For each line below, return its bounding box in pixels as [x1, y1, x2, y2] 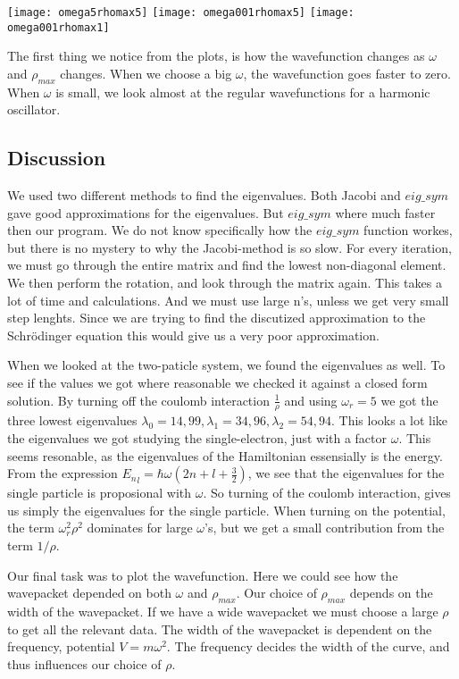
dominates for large [87, 518, 193, 537]
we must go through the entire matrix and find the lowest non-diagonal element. [7, 256, 446, 274]
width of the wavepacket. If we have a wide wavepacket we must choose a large [7, 602, 438, 620]
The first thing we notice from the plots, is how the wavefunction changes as [7, 46, 425, 65]
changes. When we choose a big [60, 63, 232, 82]
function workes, [363, 221, 453, 239]
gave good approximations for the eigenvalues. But [7, 203, 284, 222]
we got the [380, 390, 438, 409]
